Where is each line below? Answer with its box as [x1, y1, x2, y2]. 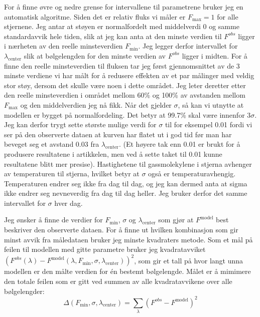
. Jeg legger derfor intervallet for [138, 41, 238, 51]
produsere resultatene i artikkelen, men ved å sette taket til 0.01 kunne [4, 148, 222, 159]
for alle [217, 11, 238, 22]
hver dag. [54, 197, 83, 208]
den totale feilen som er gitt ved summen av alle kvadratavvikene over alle [4, 275, 232, 286]
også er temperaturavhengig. [148, 168, 236, 179]
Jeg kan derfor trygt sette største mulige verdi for [4, 119, 157, 130]
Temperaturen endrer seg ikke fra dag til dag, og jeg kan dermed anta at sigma [4, 178, 247, 188]
